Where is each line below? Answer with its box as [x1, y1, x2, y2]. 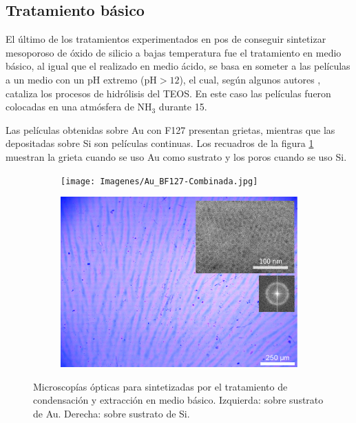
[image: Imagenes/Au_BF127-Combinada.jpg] [61, 176, 258, 186]
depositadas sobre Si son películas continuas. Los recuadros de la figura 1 [6, 136, 314, 150]
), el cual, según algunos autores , [179, 72, 321, 86]
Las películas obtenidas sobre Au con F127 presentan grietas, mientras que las [6, 122, 335, 137]
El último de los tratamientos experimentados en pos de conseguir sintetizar [6, 32, 326, 46]
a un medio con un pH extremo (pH [6, 72, 157, 86]
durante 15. [158, 99, 207, 114]
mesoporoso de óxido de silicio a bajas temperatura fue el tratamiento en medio [6, 45, 342, 59]
